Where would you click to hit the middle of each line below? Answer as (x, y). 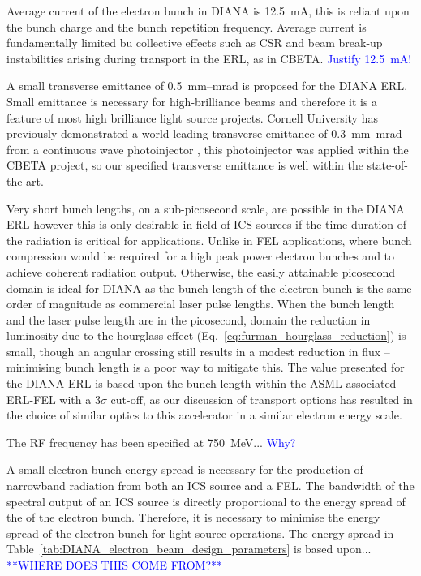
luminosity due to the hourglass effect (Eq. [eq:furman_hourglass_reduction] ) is (206, 335)
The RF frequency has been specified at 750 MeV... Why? (151, 442)
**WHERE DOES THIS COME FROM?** (115, 565)
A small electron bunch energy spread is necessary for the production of (185, 469)
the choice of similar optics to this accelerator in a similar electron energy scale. (204, 415)
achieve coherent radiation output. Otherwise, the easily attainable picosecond (201, 271)
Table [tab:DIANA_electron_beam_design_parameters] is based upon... (189, 549)
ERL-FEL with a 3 (54, 399)
